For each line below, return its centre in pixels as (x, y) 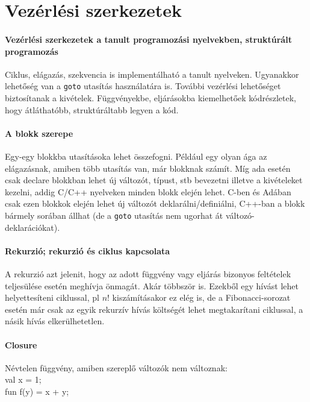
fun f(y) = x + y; (37, 391)
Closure (21, 344)
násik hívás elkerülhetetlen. (55, 321)
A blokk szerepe (39, 133)
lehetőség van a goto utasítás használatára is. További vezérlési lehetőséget (143, 86)
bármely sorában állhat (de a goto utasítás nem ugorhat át (114, 215)
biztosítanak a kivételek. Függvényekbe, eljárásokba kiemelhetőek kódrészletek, (150, 98)
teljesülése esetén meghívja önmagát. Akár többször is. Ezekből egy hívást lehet (152, 285)
